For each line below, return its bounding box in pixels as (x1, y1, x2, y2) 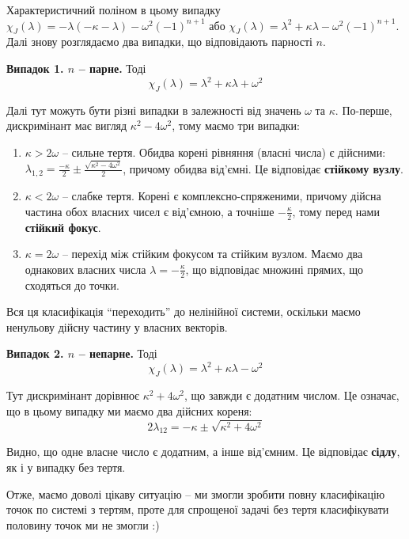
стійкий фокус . (25, 218, 101, 235)
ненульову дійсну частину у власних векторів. (6, 318, 228, 335)
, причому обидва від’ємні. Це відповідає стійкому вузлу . (123, 160, 404, 177)
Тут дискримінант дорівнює (6, 387, 140, 404)
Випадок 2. (6, 345, 64, 362)
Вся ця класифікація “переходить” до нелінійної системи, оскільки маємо (6, 303, 361, 320)
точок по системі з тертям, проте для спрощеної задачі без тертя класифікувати (6, 501, 389, 518)
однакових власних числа (25, 260, 146, 277)
